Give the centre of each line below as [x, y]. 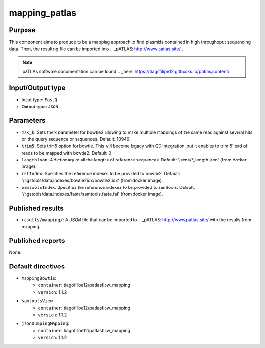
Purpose [22, 30]
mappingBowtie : [39, 278]
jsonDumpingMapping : [45, 323]
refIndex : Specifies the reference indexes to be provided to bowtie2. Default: [101, 173]
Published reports [37, 241]
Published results [36, 208]
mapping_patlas [43, 13]
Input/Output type [37, 88]
